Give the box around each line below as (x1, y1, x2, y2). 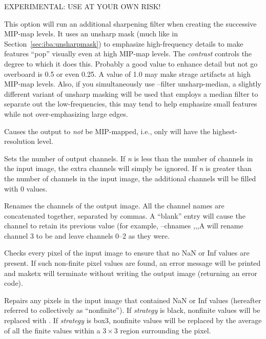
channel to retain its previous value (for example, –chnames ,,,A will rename (4, 220, 243, 231)
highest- (212, 125, 237, 136)
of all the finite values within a (4, 325, 100, 335)
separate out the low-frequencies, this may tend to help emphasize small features (4, 98, 257, 109)
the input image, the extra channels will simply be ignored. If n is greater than (4, 163, 252, 174)
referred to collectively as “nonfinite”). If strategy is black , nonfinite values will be (4, 305, 260, 315)
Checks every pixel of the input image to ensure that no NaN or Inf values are (4, 247, 250, 258)
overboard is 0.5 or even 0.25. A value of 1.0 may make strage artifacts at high (4, 68, 251, 79)
